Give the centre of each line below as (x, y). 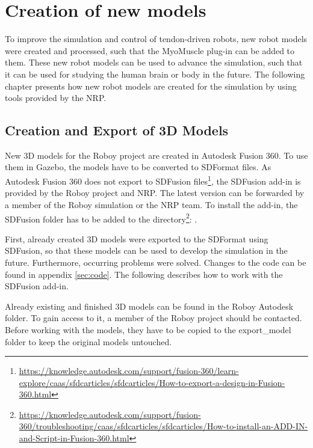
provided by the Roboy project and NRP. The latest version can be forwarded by (155, 193)
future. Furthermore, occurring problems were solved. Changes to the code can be (156, 262)
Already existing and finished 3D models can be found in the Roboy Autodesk (149, 306)
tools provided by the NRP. (56, 98)
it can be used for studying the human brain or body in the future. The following (155, 74)
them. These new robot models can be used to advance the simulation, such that (154, 62)
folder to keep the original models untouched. (88, 341)
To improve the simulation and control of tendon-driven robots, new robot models (156, 39)
